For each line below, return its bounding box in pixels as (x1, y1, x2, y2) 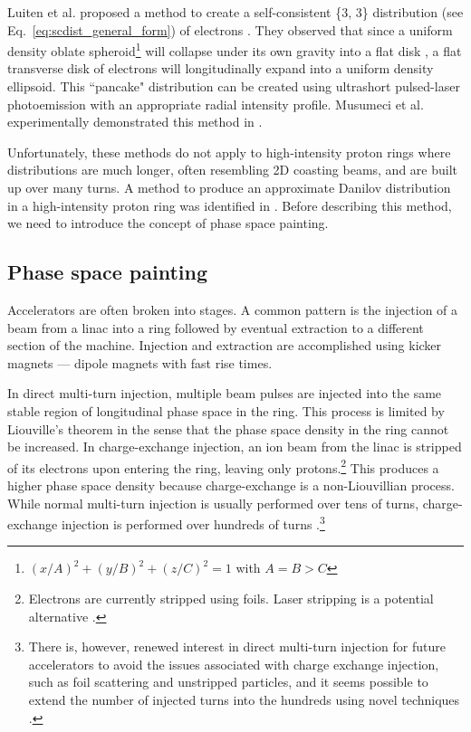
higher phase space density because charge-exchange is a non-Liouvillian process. (7, 475, 455, 494)
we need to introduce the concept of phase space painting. (7, 214, 329, 233)
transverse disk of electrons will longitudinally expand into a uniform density (7, 59, 434, 78)
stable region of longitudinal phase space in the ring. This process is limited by (7, 401, 445, 420)
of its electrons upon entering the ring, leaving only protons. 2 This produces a (7, 455, 439, 477)
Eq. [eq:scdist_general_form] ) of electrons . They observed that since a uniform (7, 20, 453, 39)
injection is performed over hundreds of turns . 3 (61, 512, 325, 533)
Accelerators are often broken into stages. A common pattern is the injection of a (7, 299, 458, 318)
